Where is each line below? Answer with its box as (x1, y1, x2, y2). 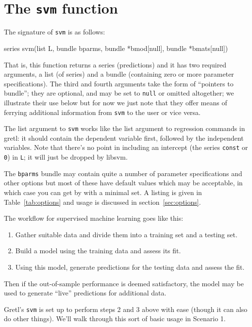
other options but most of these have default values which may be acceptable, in (4, 178, 243, 188)
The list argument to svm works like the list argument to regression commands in (4, 123, 245, 133)
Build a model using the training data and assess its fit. (15, 245, 181, 256)
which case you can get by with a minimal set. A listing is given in (4, 187, 202, 197)
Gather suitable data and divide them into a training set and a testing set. (15, 229, 237, 239)
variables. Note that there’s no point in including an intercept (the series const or (4, 142, 248, 152)
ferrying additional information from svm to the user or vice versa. (4, 107, 201, 117)
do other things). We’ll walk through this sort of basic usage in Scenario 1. (4, 313, 226, 324)
